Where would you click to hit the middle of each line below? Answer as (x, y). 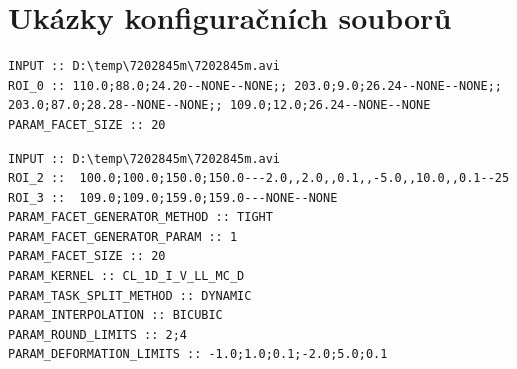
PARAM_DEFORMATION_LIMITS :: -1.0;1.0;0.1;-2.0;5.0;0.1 (198, 354)
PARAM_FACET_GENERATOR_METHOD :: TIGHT (140, 217)
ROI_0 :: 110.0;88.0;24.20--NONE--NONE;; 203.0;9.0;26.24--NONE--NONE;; (255, 85)
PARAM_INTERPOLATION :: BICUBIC (115, 315)
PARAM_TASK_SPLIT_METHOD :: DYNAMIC (130, 295)
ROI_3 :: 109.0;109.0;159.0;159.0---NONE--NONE (173, 197)
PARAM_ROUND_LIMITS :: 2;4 (97, 334)
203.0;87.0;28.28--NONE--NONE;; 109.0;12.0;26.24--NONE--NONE (219, 105)
